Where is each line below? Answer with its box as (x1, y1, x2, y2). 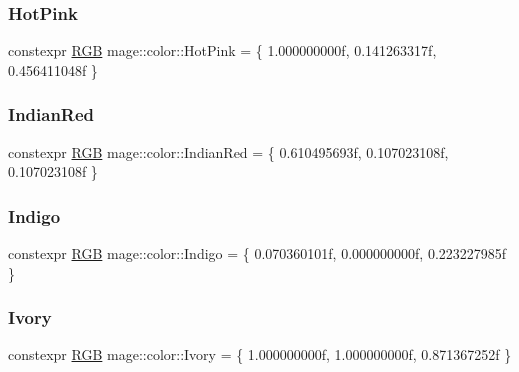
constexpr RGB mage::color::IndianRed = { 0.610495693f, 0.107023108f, (8, 141, 449, 162)
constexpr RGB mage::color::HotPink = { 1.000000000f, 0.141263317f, (8, 40, 437, 61)
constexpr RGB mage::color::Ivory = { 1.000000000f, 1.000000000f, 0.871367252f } (8, 344, 512, 365)
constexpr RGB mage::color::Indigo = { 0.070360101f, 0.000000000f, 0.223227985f (8, 243, 507, 264)
